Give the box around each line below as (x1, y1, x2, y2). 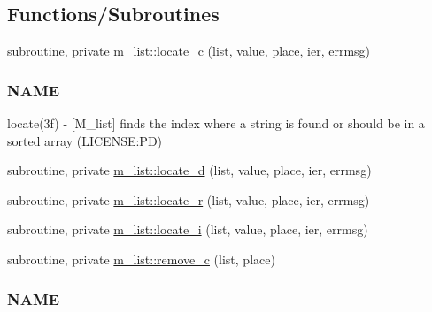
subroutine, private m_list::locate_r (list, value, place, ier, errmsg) (7, 190, 370, 209)
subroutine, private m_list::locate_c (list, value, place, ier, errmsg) (7, 42, 371, 60)
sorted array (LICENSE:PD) (7, 131, 163, 149)
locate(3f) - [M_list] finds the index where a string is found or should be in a (7, 114, 425, 133)
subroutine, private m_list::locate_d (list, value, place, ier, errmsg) (7, 161, 372, 179)
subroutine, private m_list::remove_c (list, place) (7, 249, 275, 268)
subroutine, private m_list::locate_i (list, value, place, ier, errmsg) (7, 220, 368, 239)
